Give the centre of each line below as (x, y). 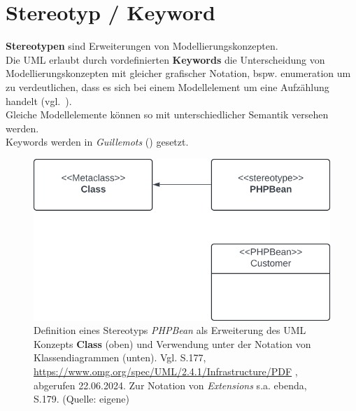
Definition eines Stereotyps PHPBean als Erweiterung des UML (170, 330)
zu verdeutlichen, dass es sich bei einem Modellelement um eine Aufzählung (168, 86)
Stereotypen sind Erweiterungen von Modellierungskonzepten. (142, 46)
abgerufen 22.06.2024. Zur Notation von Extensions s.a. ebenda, (170, 385)
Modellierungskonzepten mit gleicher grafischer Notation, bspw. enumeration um (178, 73)
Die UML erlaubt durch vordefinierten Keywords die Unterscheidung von (165, 59)
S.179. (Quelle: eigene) (81, 399)
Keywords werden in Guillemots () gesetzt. (97, 142)
